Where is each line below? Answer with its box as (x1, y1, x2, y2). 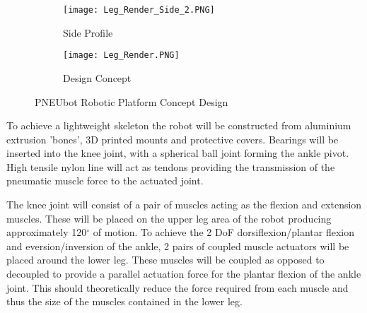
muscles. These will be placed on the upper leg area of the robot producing (6, 211, 332, 225)
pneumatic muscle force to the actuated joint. (6, 173, 204, 188)
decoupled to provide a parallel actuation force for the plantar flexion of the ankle (6, 266, 361, 281)
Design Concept (63, 70, 132, 85)
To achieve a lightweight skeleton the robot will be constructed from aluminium (6, 118, 351, 133)
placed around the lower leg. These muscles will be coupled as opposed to (6, 252, 325, 267)
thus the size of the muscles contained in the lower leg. (6, 294, 243, 309)
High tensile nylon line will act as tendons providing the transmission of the (6, 159, 335, 174)
